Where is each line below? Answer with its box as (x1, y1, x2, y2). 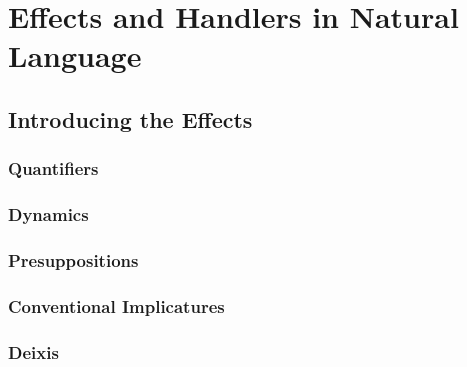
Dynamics (8, 202, 89, 227)
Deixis (8, 339, 59, 364)
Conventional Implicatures (8, 293, 225, 318)
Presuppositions (8, 247, 139, 272)
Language (8, 35, 142, 76)
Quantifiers (8, 156, 99, 181)
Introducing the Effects (8, 103, 253, 134)
